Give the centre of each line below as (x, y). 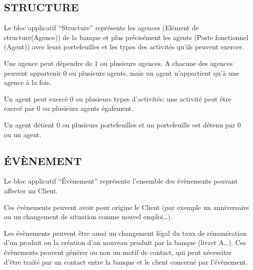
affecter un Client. (31, 190)
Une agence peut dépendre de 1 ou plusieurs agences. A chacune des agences (118, 63)
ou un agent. (23, 134)
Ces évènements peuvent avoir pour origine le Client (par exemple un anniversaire (126, 207)
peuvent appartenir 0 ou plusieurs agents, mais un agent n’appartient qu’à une (122, 73)
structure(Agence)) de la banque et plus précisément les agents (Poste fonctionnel (126, 37)
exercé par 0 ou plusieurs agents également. (69, 108)
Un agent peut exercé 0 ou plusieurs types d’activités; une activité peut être (118, 98)
